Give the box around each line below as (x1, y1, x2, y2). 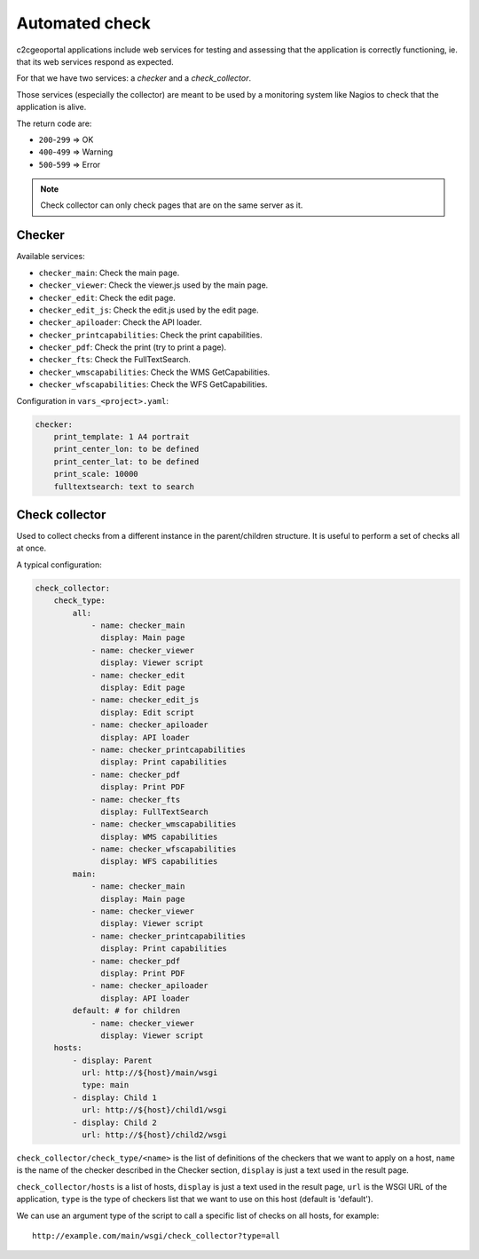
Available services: (16, 251, 85, 262)
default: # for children (72, 1006, 181, 1016)
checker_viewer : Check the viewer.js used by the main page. (38, 280, 269, 290)
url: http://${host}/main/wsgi (81, 1068, 218, 1078)
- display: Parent (72, 1055, 153, 1065)
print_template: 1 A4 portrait (53, 432, 190, 442)
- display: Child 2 (72, 1117, 157, 1128)
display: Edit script (100, 707, 195, 717)
